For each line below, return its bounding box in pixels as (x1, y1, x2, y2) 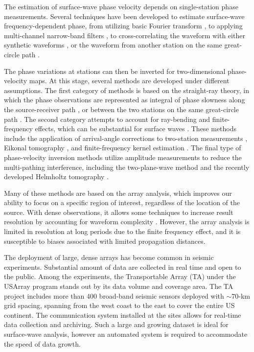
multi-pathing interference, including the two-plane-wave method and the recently (4, 162, 250, 172)
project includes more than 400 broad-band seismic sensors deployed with (4, 290, 224, 301)
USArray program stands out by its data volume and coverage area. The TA (4, 281, 233, 291)
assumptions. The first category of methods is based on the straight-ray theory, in (4, 85, 249, 95)
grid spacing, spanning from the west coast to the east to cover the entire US (4, 300, 235, 310)
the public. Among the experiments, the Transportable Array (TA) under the (4, 271, 236, 282)
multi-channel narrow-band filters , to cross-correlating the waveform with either (4, 30, 245, 40)
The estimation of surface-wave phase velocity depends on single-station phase (4, 1, 238, 11)
